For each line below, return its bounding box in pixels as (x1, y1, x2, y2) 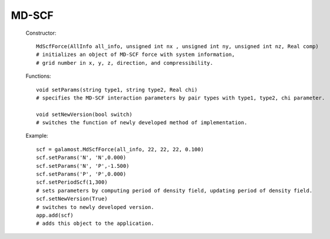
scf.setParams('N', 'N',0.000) (36, 154, 127, 161)
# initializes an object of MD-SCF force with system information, (36, 51, 235, 58)
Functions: (25, 72, 51, 79)
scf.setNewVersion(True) (36, 195, 108, 203)
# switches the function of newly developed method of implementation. (36, 119, 247, 126)
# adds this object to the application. (36, 220, 154, 227)
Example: (25, 132, 48, 140)
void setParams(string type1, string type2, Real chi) (36, 86, 198, 93)
